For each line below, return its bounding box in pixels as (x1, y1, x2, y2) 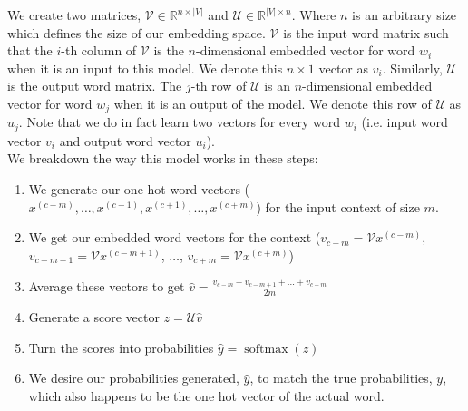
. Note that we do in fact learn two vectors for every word (18, 113, 340, 132)
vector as (318, 58, 369, 77)
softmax (244, 342, 288, 356)
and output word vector (59, 131, 191, 150)
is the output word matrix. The (7, 76, 182, 95)
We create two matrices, (7, 5, 141, 24)
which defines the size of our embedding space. (7, 23, 266, 42)
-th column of (61, 41, 137, 60)
